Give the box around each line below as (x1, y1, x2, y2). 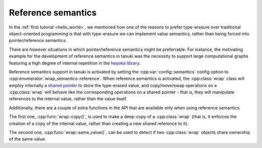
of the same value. (9, 136, 46, 142)
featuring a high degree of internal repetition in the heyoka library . (9, 60, 141, 66)
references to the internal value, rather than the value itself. (9, 96, 128, 102)
